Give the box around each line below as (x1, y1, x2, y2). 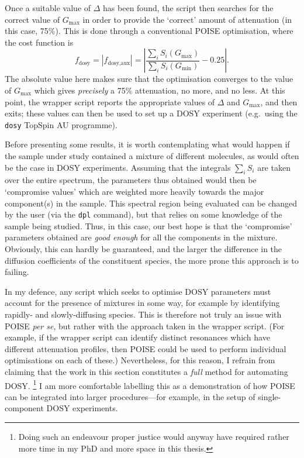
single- (258, 390, 281, 402)
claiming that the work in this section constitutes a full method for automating (5, 365, 288, 377)
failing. (5, 266, 29, 278)
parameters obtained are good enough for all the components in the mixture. (5, 231, 278, 243)
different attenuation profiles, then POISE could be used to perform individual (5, 342, 286, 354)
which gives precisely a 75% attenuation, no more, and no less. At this (34, 84, 285, 96)
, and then (260, 95, 298, 108)
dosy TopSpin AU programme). (5, 118, 118, 130)
